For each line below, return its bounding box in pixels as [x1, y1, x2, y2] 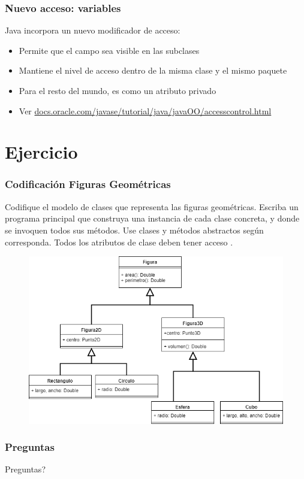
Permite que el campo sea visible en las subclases [19, 44, 200, 56]
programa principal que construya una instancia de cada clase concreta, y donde [5, 212, 300, 225]
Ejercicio [5, 140, 78, 164]
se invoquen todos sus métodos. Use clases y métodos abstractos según [5, 223, 264, 236]
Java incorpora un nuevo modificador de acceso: [5, 24, 180, 37]
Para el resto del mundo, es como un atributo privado [19, 84, 216, 96]
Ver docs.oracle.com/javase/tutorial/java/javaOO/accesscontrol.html [19, 104, 272, 117]
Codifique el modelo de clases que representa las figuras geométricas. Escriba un [5, 200, 299, 213]
